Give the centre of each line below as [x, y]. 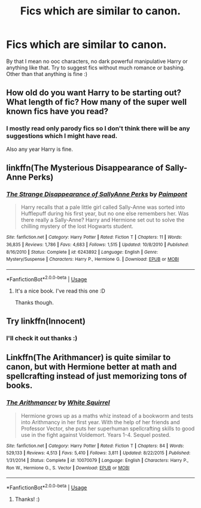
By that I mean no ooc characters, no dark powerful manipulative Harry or [97, 61]
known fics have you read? [57, 112]
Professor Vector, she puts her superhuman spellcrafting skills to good [108, 428]
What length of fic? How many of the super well [97, 102]
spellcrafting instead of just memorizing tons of [97, 376]
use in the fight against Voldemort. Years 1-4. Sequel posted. [96, 434]
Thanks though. [34, 302]
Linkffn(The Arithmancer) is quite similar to [89, 358]
